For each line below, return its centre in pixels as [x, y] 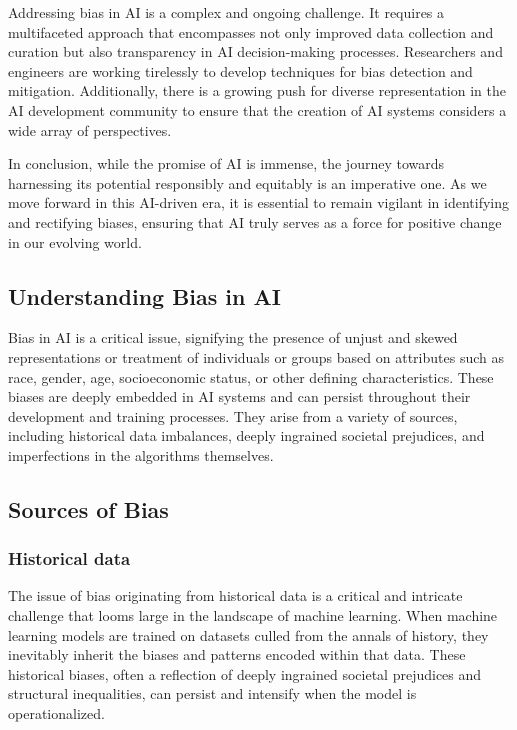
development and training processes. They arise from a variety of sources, [233, 415]
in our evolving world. [75, 241]
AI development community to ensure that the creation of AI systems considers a [257, 109]
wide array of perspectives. [90, 129]
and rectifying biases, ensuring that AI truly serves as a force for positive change [255, 221]
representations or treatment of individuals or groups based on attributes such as [256, 356]
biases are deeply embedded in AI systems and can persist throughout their [239, 396]
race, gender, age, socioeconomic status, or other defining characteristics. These [251, 376]
